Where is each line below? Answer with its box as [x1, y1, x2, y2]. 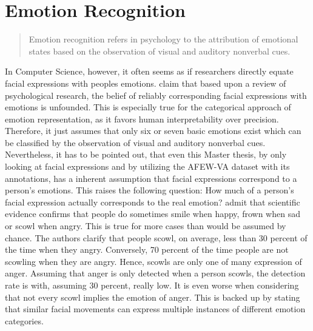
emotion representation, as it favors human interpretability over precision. [5, 112, 279, 125]
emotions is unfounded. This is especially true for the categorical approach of [5, 101, 291, 113]
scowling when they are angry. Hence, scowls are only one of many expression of [5, 255, 302, 267]
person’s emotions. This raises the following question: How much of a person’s [5, 184, 294, 196]
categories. [5, 314, 44, 327]
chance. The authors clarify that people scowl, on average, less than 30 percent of [5, 231, 308, 244]
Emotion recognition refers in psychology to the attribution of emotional [29, 33, 298, 45]
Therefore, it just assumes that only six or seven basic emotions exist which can [5, 124, 301, 137]
